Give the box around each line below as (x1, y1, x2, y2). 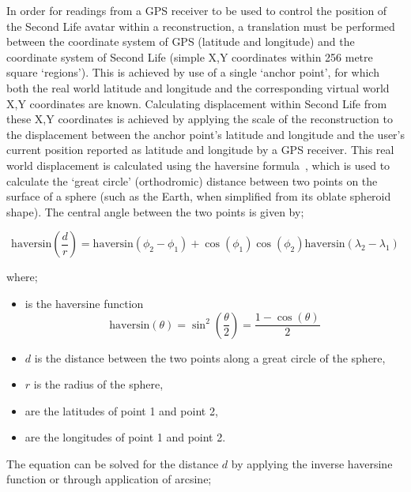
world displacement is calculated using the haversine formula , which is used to (6, 156, 390, 173)
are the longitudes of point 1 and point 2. (25, 429, 226, 445)
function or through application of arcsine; (6, 471, 212, 487)
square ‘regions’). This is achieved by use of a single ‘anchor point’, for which (6, 64, 379, 81)
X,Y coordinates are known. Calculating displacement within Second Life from (6, 95, 387, 111)
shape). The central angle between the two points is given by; (6, 203, 304, 220)
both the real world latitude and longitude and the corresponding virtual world (6, 79, 390, 96)
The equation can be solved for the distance (6, 455, 219, 471)
